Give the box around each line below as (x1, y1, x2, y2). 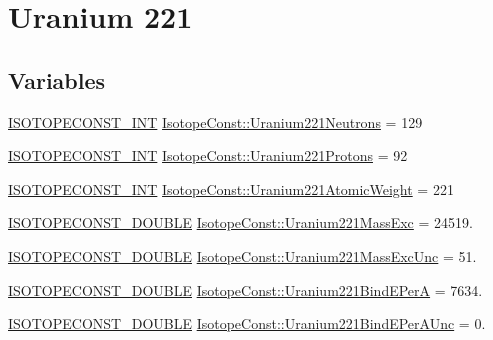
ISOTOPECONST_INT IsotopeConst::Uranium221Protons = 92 (8, 145, 408, 166)
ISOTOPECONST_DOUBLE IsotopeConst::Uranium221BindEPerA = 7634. (8, 279, 483, 300)
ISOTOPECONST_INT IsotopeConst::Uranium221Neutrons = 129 (8, 111, 423, 132)
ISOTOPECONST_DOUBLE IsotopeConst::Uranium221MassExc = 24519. (8, 212, 473, 233)
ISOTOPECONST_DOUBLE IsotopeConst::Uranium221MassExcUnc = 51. (8, 245, 477, 266)
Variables (8, 64, 106, 95)
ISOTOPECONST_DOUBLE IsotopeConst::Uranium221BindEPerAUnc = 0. (8, 313, 486, 334)
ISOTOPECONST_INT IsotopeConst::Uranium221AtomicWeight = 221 (8, 178, 454, 199)
